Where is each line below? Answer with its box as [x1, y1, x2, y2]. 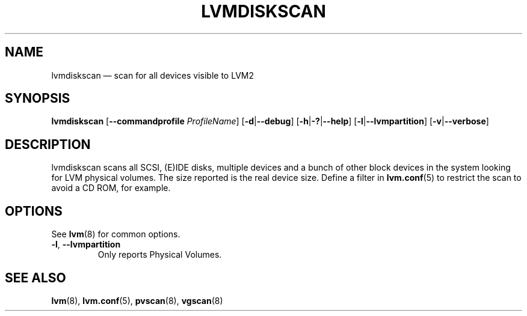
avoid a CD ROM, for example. [51, 183, 171, 193]
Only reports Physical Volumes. [97, 249, 222, 260]
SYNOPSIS [5, 91, 70, 106]
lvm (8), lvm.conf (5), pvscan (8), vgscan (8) [51, 295, 223, 306]
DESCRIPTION [5, 136, 91, 152]
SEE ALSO [5, 270, 66, 285]
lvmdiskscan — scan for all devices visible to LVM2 [51, 70, 254, 81]
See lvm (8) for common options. [51, 229, 180, 240]
